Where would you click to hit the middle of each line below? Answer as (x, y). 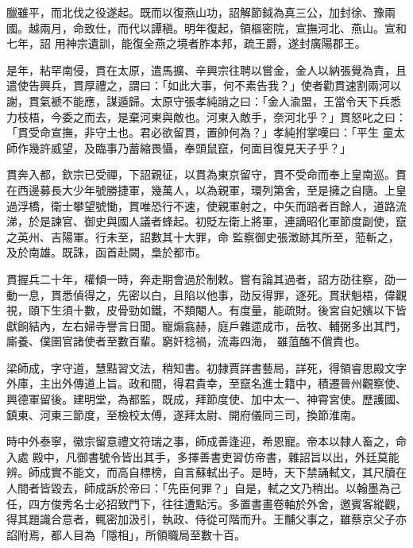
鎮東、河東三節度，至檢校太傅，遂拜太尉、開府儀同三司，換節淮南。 (184, 414)
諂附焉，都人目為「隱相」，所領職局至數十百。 (126, 534)
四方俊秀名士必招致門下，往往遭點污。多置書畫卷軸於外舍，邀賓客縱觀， (217, 503)
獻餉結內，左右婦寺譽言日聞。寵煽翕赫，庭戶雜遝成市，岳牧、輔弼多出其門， (206, 325)
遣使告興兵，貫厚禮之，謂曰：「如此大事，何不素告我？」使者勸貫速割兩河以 (204, 85)
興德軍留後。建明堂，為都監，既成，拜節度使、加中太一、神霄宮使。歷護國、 (206, 399)
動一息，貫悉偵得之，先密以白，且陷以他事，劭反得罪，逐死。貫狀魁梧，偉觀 (206, 294)
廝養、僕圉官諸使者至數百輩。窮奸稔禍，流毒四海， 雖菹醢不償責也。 (186, 341)
